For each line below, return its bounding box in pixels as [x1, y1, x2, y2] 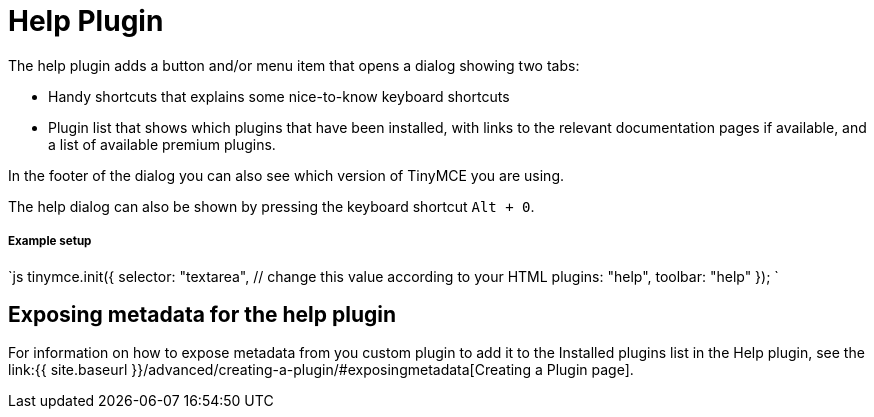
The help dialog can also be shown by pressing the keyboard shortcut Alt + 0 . [8, 197, 535, 215]
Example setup [8, 234, 92, 249]
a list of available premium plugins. [48, 135, 276, 153]
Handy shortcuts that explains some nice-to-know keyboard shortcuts [48, 87, 510, 105]
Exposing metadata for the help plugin [8, 301, 396, 327]
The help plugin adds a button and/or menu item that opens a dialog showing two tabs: [8, 56, 580, 74]
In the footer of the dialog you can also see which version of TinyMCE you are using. [8, 166, 565, 184]
